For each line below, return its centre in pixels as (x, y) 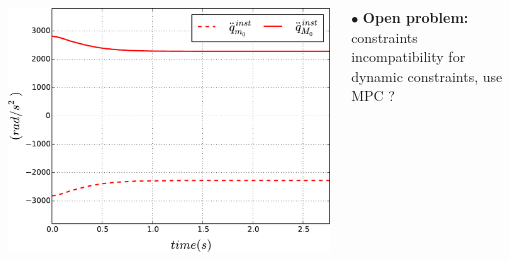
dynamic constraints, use (427, 75)
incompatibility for (408, 56)
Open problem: (415, 17)
